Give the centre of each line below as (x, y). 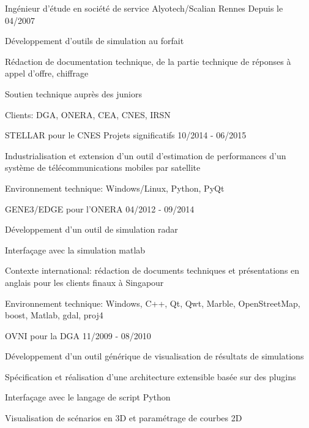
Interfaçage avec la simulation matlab (75, 250)
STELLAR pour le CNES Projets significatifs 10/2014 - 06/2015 (126, 135)
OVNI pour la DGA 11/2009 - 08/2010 (78, 335)
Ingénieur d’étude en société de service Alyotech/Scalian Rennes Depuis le (144, 8)
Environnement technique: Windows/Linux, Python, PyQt (115, 188)
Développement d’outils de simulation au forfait (95, 41)
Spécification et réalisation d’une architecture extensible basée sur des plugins (151, 376)
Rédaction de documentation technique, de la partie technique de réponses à (148, 61)
